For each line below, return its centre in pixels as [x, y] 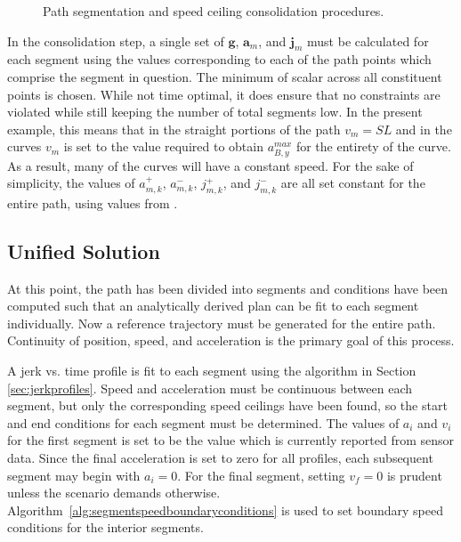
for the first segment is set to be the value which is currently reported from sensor [231, 440]
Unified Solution [84, 251]
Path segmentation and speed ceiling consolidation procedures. [214, 11]
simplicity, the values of [71, 183]
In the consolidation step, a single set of [116, 40]
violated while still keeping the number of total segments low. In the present [215, 112]
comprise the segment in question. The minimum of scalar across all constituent [225, 76]
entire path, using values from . [93, 202]
